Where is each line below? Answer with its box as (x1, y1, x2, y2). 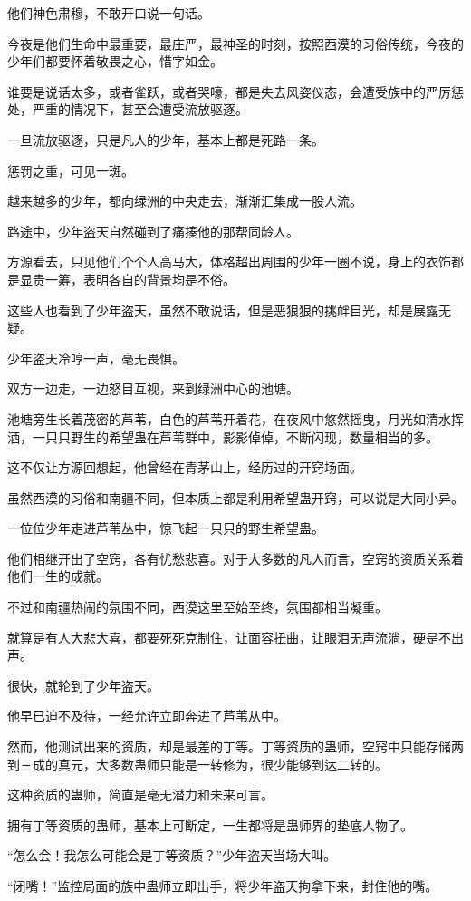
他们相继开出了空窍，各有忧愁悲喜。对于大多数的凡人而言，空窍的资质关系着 (7, 548, 464, 567)
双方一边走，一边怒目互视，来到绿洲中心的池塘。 (7, 379, 299, 398)
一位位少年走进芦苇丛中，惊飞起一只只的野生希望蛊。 (7, 518, 324, 538)
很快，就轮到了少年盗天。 (7, 675, 159, 694)
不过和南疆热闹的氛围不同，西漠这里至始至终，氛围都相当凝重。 (7, 597, 388, 616)
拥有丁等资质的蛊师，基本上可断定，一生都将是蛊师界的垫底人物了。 (7, 815, 413, 834)
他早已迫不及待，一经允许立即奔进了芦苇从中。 (7, 706, 286, 725)
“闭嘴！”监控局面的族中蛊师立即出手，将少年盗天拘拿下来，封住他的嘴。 (7, 877, 438, 895)
